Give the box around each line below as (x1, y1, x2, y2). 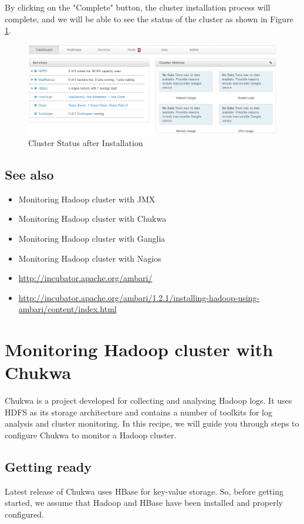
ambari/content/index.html (18, 303, 117, 315)
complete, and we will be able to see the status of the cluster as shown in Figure (5, 12, 293, 25)
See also (5, 165, 54, 183)
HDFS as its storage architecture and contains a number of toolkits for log (5, 405, 272, 418)
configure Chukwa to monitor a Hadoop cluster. (5, 429, 177, 441)
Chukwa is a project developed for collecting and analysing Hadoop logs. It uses (5, 394, 292, 407)
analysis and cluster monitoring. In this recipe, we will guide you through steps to (5, 417, 299, 430)
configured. (5, 508, 44, 520)
